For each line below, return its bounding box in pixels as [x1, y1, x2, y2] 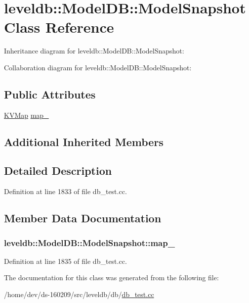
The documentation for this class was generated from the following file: [4, 272, 219, 283]
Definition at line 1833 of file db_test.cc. [4, 186, 127, 197]
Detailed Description [4, 163, 112, 178]
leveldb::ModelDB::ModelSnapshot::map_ [4, 236, 175, 249]
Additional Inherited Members [4, 134, 164, 149]
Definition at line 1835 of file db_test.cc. [4, 255, 127, 266]
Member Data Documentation [4, 210, 162, 226]
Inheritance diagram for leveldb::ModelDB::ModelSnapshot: [4, 46, 184, 56]
